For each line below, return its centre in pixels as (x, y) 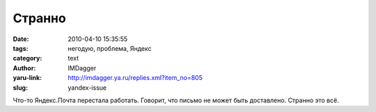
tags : (21, 48)
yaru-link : (27, 78)
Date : (21, 39)
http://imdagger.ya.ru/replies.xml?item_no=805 (135, 78)
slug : (20, 88)
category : (28, 58)
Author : (24, 68)
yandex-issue (87, 88)
